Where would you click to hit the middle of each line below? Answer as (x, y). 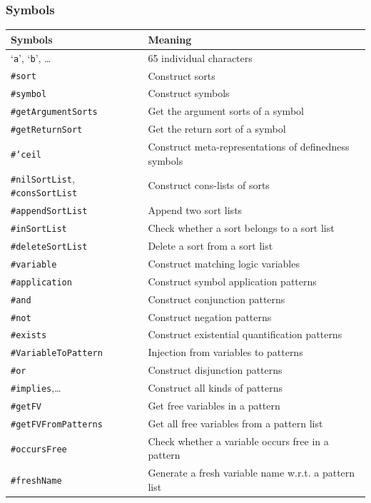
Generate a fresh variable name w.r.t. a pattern (251, 473)
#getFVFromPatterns (57, 424)
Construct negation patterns (210, 316)
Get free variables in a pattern (214, 406)
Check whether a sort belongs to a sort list (241, 228)
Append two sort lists (195, 210)
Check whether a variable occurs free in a (238, 441)
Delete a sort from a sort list (210, 245)
